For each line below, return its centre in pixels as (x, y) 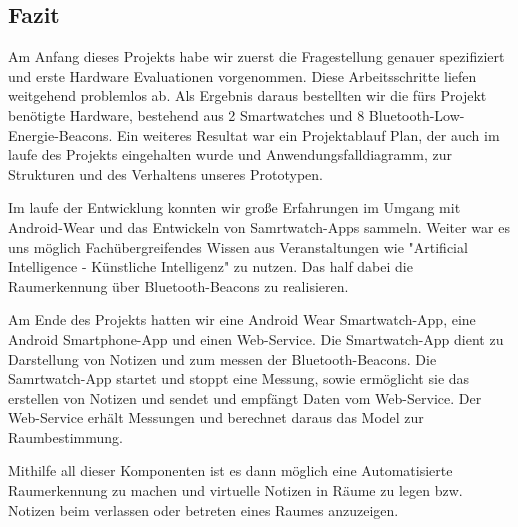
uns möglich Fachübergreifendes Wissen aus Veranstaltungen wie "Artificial (238, 246)
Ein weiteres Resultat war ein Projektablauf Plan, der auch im (308, 134)
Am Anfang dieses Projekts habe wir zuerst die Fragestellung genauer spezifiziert (256, 56)
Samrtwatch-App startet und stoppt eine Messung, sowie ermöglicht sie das (239, 378)
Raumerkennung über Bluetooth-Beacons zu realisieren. (178, 285)
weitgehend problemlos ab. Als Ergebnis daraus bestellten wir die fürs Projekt (247, 95)
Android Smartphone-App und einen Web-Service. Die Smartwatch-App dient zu (256, 338)
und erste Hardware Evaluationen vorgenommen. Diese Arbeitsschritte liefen (242, 75)
